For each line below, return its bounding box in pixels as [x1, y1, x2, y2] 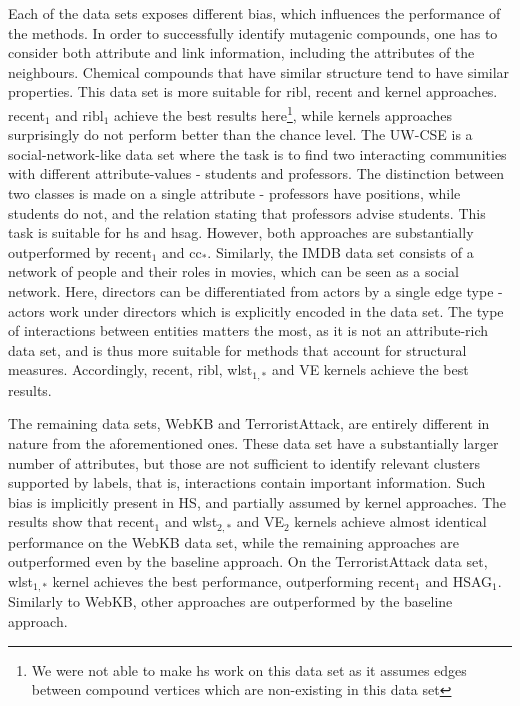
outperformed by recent [8, 241, 152, 262]
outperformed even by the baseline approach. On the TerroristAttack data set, [8, 551, 488, 572]
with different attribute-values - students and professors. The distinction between [8, 163, 505, 184]
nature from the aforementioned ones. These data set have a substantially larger [8, 432, 499, 453]
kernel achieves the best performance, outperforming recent [52, 571, 416, 591]
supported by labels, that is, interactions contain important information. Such [8, 472, 486, 493]
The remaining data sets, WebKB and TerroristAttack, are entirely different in [8, 413, 490, 434]
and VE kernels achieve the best [271, 359, 469, 380]
